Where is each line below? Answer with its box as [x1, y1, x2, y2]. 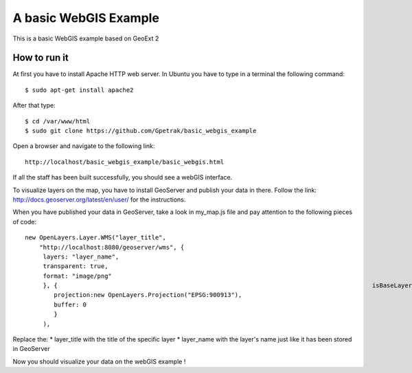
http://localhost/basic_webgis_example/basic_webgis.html [25, 158, 225, 166]
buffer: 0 [54, 300, 87, 309]
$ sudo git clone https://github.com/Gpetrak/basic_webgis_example [25, 127, 257, 135]
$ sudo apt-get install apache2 [25, 86, 134, 94]
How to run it [12, 52, 69, 64]
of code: [12, 217, 37, 226]
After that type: [12, 101, 56, 110]
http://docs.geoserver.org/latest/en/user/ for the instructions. [12, 195, 186, 204]
